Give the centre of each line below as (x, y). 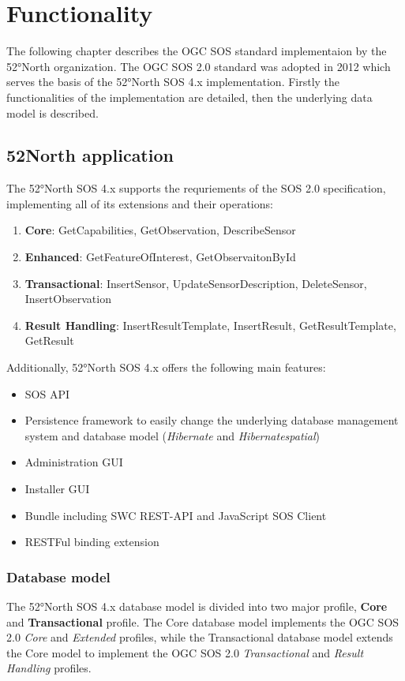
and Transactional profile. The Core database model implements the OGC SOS (203, 621)
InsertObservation (68, 299)
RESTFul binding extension (92, 542)
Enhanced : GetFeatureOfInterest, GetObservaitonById (160, 257)
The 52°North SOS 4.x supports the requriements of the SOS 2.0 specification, (196, 188)
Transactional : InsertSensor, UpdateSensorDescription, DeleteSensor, (196, 283)
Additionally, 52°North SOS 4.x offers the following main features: (166, 367)
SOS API (47, 393)
